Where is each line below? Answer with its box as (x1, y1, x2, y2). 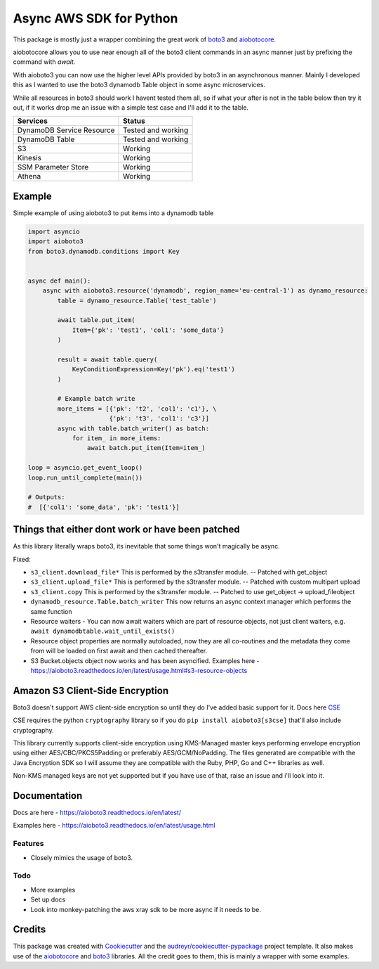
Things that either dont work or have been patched (13, 524, 240, 536)
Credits (13, 923, 46, 935)
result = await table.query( (57, 355, 158, 364)
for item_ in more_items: (72, 434, 161, 442)
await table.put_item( (57, 316, 136, 324)
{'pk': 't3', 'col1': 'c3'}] (109, 415, 210, 423)
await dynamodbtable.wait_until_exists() (30, 627, 175, 636)
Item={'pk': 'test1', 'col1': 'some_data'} (72, 326, 225, 334)
